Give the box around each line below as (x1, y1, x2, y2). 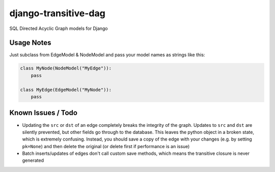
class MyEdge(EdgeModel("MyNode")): (20, 87, 112, 92)
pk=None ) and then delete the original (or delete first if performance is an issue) (22, 143, 190, 149)
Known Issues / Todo (9, 109, 77, 117)
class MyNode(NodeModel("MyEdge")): (20, 65, 112, 71)
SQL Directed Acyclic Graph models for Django (9, 25, 108, 31)
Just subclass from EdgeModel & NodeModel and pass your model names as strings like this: (9, 52, 205, 58)
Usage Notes (9, 39, 51, 47)
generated (22, 157, 44, 163)
